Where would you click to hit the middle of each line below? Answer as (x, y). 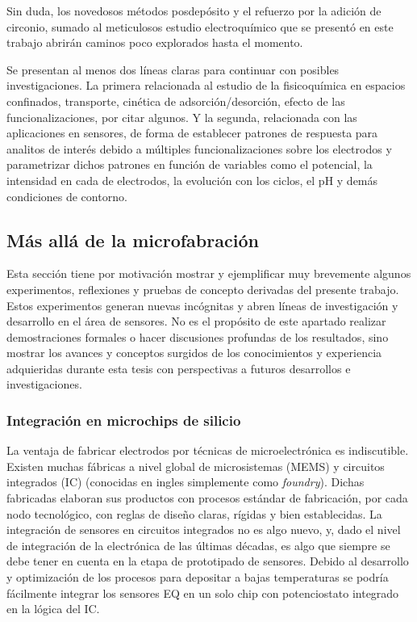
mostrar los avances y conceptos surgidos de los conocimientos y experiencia (194, 353)
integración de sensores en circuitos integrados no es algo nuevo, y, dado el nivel (204, 530)
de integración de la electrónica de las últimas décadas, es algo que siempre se (198, 545)
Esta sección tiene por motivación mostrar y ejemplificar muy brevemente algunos (209, 273)
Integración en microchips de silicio (124, 420)
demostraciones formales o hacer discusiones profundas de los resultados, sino (198, 336)
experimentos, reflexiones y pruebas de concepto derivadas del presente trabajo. (203, 289)
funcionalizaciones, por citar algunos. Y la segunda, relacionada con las (182, 117)
